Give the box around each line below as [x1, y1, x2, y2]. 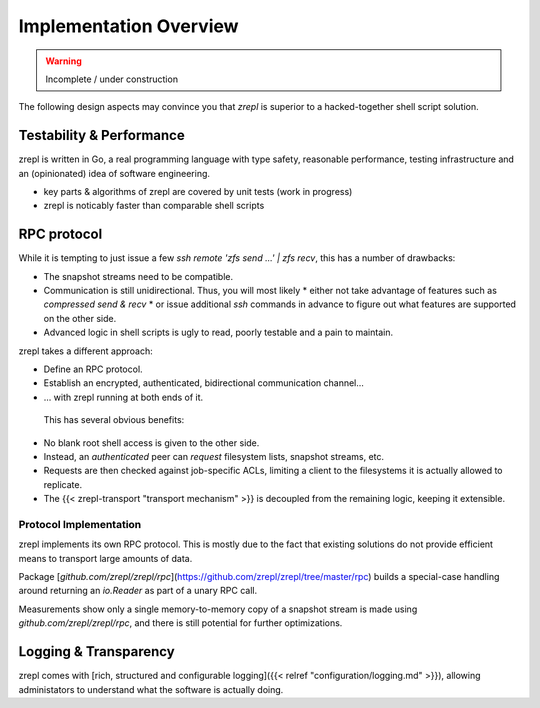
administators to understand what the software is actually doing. [18, 683, 284, 695]
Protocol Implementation [18, 517, 142, 531]
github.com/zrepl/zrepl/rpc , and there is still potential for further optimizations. [18, 617, 343, 629]
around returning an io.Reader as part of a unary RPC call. [18, 585, 258, 597]
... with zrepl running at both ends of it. [43, 391, 204, 403]
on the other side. [43, 312, 117, 324]
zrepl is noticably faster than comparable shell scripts [43, 200, 265, 212]
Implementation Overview [18, 15, 239, 37]
